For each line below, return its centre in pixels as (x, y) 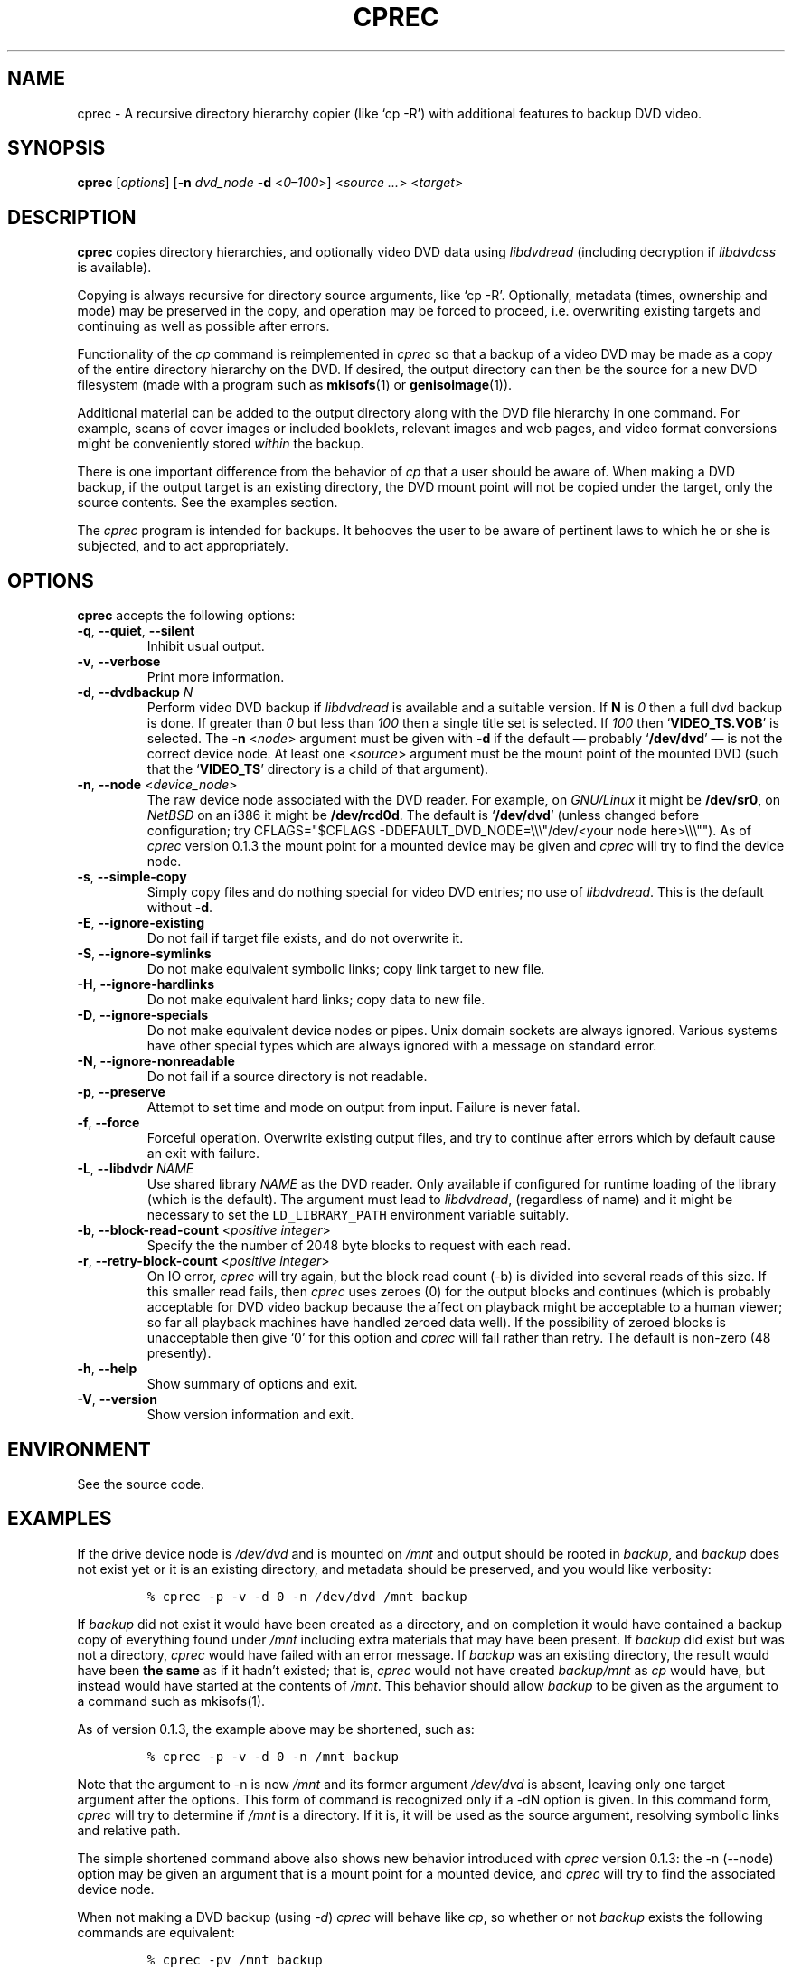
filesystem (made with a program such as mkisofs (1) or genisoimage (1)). (295, 385)
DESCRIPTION (72, 217)
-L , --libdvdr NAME (136, 1169)
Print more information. (216, 677)
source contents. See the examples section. (207, 503)
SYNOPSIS (57, 148)
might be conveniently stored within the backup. (221, 444)
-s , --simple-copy (132, 877)
